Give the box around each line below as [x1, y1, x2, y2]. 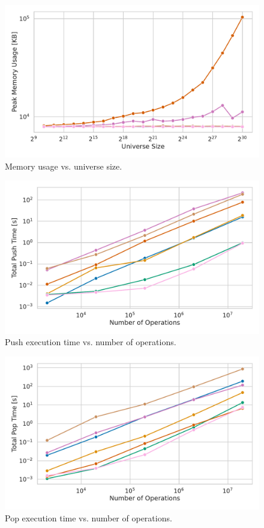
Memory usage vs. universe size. [5, 159, 122, 172]
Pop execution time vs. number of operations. [5, 511, 172, 524]
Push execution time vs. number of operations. [5, 336, 176, 348]
